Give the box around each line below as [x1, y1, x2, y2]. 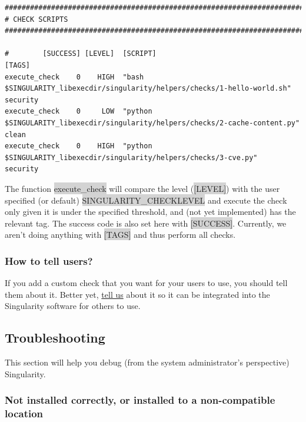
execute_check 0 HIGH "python [5, 142, 152, 151]
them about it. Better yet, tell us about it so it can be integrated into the [5, 288, 270, 300]
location [5, 406, 44, 421]
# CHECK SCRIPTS [5, 15, 68, 24]
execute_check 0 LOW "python [5, 107, 152, 116]
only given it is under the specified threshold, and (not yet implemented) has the [5, 205, 296, 218]
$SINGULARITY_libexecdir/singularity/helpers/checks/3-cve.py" [5, 153, 258, 162]
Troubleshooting [5, 328, 105, 347]
